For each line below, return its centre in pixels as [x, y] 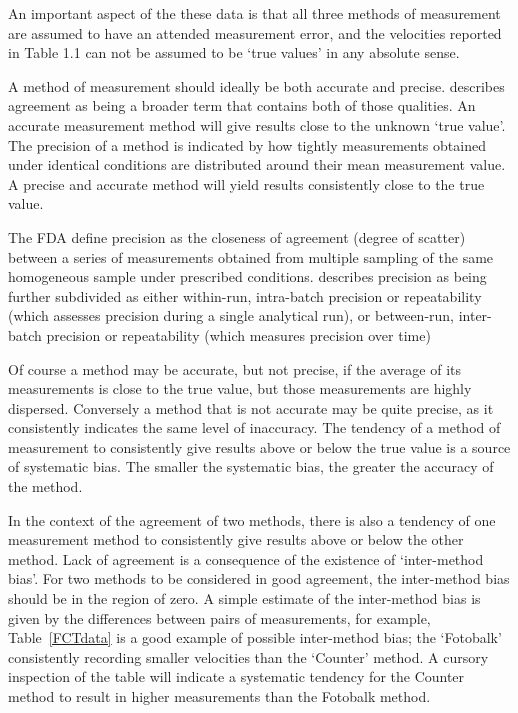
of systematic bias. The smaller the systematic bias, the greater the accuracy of [251, 466]
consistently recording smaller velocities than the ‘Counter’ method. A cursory [248, 656]
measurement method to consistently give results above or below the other [236, 539]
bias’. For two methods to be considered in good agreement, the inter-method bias [259, 578]
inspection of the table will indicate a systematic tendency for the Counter [236, 676]
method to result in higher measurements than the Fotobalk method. [219, 696]
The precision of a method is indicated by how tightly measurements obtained [247, 144]
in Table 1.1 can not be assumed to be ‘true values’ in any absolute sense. [234, 52]
